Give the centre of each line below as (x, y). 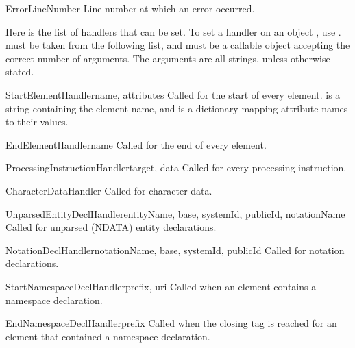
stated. (20, 72)
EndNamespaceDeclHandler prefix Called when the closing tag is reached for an (171, 323)
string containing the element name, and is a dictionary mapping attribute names (177, 108)
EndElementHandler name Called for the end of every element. (136, 144)
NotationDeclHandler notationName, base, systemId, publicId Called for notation (175, 250)
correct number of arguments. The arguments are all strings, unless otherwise (168, 58)
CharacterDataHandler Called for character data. (109, 190)
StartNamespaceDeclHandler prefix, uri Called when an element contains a (161, 286)
